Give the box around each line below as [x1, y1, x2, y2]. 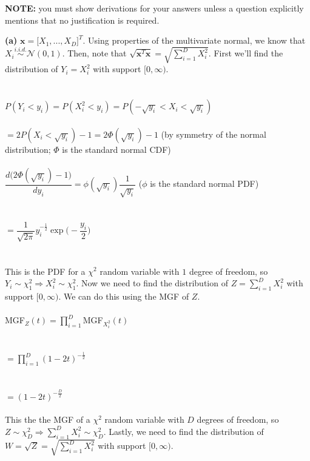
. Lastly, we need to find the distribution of [103, 425, 264, 437]
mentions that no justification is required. [5, 13, 160, 26]
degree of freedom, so [189, 264, 268, 277]
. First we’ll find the [208, 47, 283, 59]
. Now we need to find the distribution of [76, 277, 228, 289]
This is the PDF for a [5, 264, 86, 277]
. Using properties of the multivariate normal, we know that [83, 34, 306, 47]
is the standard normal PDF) [150, 177, 259, 190]
